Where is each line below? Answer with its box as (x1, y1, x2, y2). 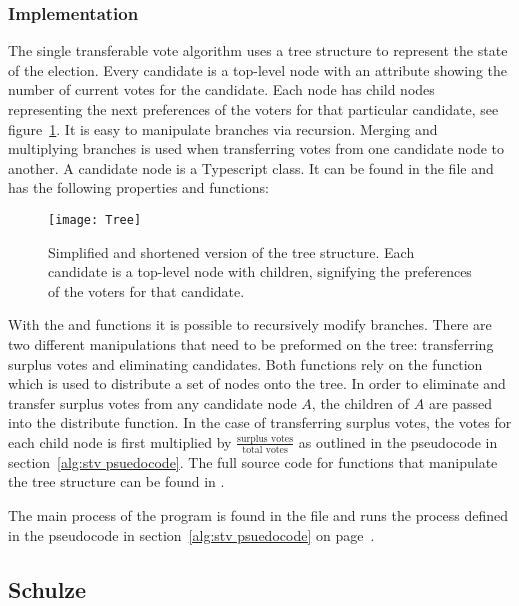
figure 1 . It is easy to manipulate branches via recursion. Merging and (8, 118, 438, 139)
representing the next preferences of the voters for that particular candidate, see (8, 99, 499, 119)
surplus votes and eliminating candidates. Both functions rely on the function (8, 353, 483, 374)
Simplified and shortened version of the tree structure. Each (48, 241, 415, 262)
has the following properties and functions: (8, 177, 269, 198)
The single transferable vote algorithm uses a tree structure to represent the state (8, 40, 508, 61)
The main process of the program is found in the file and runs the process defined (8, 504, 508, 525)
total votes (242, 444, 288, 455)
